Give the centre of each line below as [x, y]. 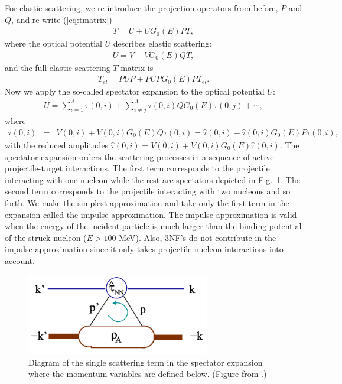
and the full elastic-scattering [58, 67]
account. [20, 260]
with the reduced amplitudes [57, 145]
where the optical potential [53, 43]
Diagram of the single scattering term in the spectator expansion [146, 362]
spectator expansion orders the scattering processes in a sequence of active [139, 156]
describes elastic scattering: [162, 43]
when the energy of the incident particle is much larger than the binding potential [153, 226]
